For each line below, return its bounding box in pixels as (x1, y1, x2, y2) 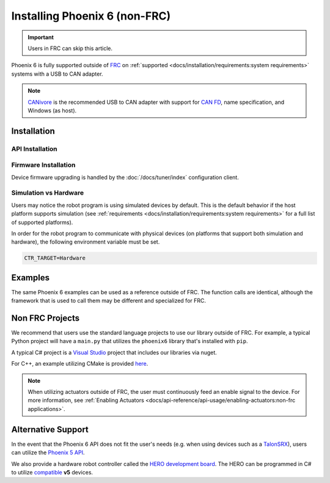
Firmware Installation (11, 161, 76, 169)
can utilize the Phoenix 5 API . (11, 449, 85, 456)
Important (28, 34, 54, 41)
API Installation (11, 144, 57, 153)
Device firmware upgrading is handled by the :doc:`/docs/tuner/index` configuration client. (11, 173, 240, 181)
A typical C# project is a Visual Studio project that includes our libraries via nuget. (11, 349, 217, 356)
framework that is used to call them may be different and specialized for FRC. (11, 297, 207, 305)
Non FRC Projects (11, 313, 79, 323)
